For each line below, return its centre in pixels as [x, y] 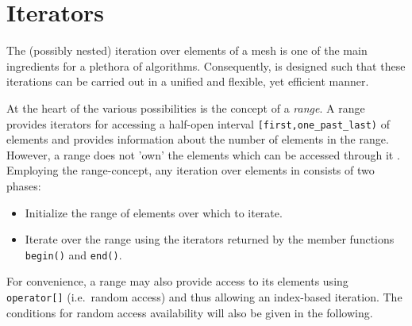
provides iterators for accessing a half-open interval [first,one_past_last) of [198, 123]
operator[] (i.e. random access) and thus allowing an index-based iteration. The [204, 296]
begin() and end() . [73, 254]
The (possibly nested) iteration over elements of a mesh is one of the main [187, 50]
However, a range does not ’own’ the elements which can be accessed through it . [203, 154]
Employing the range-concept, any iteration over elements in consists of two [191, 170]
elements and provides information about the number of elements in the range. [198, 139]
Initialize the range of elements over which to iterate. [154, 212]
